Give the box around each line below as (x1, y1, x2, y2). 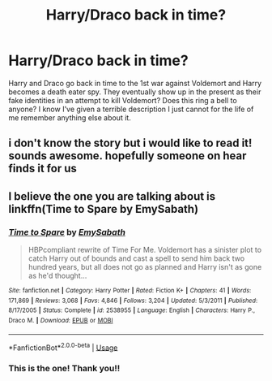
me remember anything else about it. (8, 112, 131, 123)
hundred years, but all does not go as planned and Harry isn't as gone (28, 262, 262, 272)
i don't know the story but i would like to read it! (8, 136, 253, 150)
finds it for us (8, 162, 77, 175)
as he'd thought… (28, 271, 87, 281)
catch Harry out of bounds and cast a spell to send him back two (28, 253, 245, 263)
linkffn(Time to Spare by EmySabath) (8, 201, 199, 216)
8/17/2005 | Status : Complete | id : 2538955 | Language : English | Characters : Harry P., (8, 306, 256, 314)
